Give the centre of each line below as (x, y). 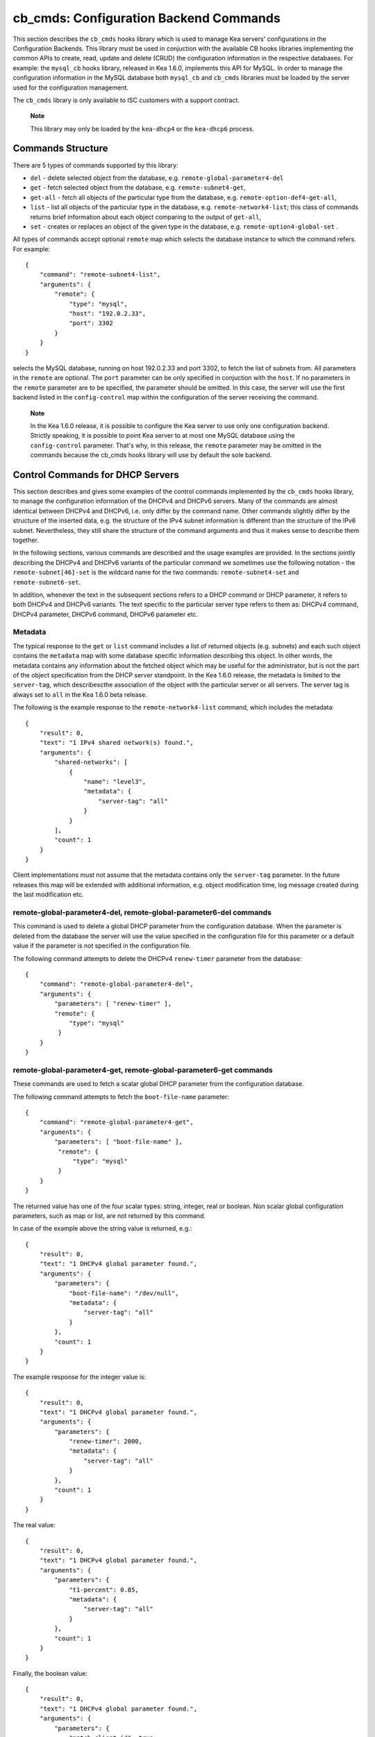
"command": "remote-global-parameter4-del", (116, 984)
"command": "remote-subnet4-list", (100, 275)
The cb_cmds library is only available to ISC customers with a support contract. (126, 100)
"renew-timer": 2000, (106, 1441)
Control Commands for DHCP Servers (96, 475)
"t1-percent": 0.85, (104, 1590)
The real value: (34, 1525)
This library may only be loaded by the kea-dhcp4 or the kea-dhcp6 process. (142, 129)
